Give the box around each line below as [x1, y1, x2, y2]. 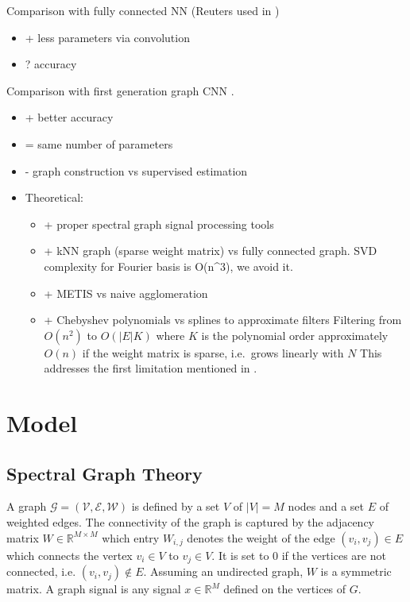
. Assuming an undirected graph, [143, 563, 304, 580]
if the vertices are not [281, 546, 386, 563]
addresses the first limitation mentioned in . [44, 360, 257, 376]
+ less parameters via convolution [25, 29, 190, 45]
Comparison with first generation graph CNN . [6, 82, 234, 98]
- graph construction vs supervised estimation [25, 162, 248, 179]
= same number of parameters [25, 135, 173, 152]
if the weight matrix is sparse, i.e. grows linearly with [82, 344, 344, 361]
